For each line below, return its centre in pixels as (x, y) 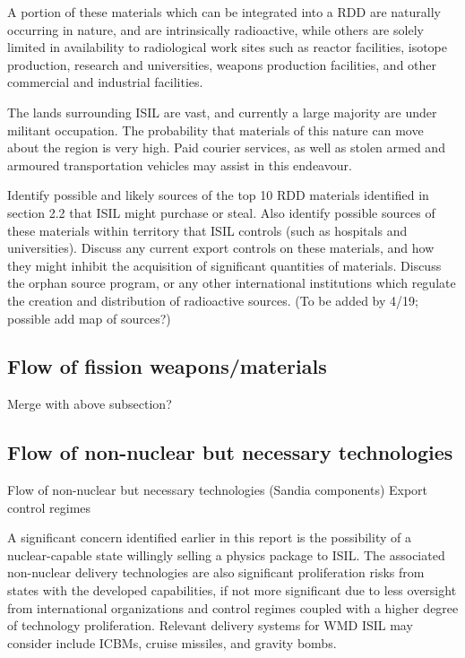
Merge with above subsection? (90, 404)
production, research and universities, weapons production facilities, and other (222, 64)
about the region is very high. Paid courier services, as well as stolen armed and (226, 147)
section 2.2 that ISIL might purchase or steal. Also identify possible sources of (221, 212)
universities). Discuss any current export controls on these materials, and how (221, 248)
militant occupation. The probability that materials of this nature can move (215, 130)
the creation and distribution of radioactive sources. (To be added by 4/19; (213, 300)
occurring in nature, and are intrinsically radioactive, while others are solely (215, 29)
